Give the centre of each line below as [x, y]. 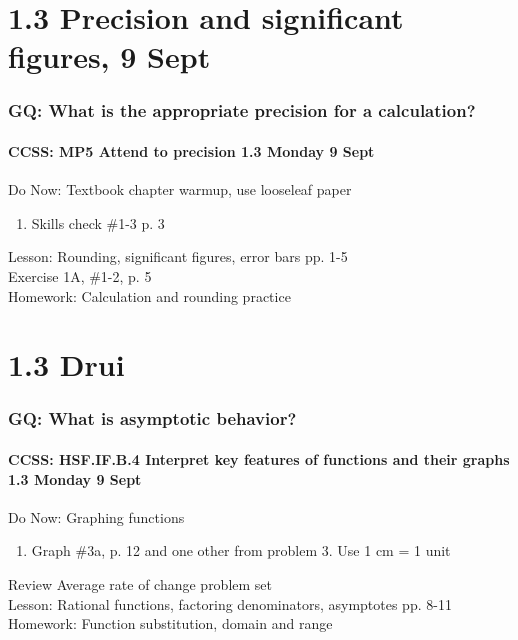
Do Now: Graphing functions [96, 516]
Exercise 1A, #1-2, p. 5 [80, 275]
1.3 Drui [66, 364]
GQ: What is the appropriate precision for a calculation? [242, 110]
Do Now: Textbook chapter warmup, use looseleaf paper [180, 189]
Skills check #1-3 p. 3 [98, 222]
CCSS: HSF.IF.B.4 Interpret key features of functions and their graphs [259, 458]
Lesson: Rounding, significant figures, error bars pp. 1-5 [178, 256]
